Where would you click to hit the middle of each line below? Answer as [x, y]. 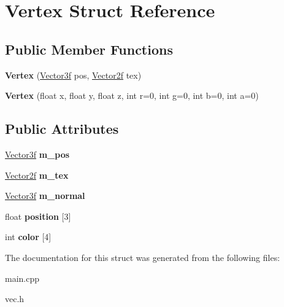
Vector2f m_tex [37, 175]
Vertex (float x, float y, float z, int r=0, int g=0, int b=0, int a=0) [132, 95]
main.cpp [22, 278]
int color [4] [28, 237]
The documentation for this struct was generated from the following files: [143, 257]
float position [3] [38, 216]
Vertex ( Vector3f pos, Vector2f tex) [73, 75]
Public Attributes [62, 129]
